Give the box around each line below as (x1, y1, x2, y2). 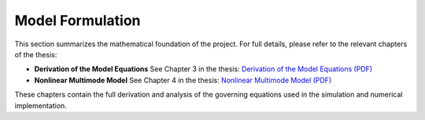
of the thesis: (14, 49, 57, 59)
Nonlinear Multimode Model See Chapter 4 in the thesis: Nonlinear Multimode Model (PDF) (34, 75, 332, 85)
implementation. (14, 100, 67, 110)
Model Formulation (14, 12, 141, 29)
